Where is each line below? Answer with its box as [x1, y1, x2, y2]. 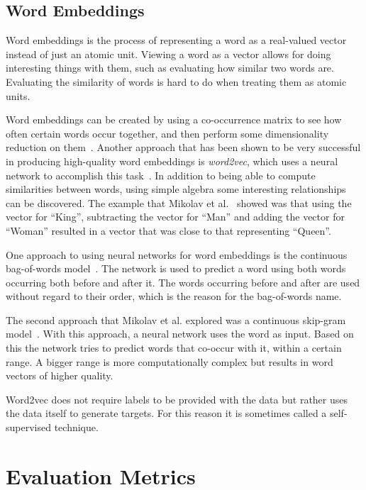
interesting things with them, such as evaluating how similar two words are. [6, 60, 334, 75]
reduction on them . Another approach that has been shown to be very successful [6, 140, 361, 155]
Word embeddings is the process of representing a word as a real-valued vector [6, 33, 347, 48]
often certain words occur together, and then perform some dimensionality [6, 126, 329, 140]
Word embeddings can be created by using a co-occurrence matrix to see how [6, 112, 342, 127]
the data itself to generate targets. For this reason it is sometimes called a [6, 406, 327, 421]
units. [6, 88, 30, 103]
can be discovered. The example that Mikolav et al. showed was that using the [6, 195, 352, 210]
